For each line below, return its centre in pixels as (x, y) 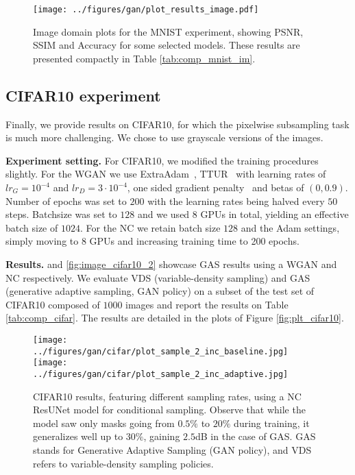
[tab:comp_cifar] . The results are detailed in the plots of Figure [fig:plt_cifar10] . (175, 318)
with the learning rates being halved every (236, 200)
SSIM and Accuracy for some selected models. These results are (167, 45)
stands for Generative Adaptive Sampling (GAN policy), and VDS (172, 449)
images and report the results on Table (207, 304)
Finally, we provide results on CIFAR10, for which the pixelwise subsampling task (177, 124)
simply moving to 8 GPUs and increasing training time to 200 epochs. (152, 241)
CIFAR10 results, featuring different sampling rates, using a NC (167, 396)
